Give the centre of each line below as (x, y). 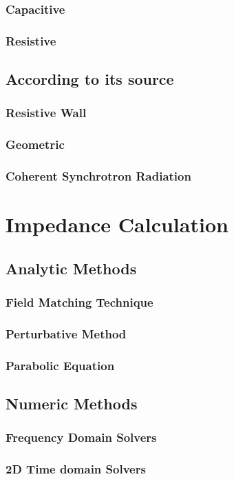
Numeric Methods (72, 404)
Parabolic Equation (60, 365)
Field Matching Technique (79, 302)
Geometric (35, 144)
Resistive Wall (46, 113)
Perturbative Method (66, 333)
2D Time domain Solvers (76, 469)
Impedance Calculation (117, 224)
